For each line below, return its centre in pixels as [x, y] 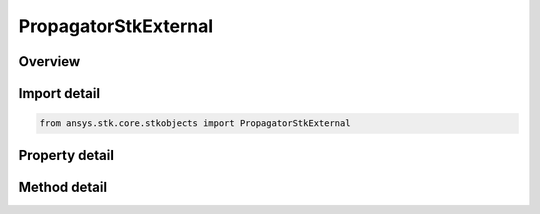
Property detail [66, 155]
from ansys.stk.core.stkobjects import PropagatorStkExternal [195, 123]
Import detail [59, 93]
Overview [49, 61]
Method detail [63, 186]
